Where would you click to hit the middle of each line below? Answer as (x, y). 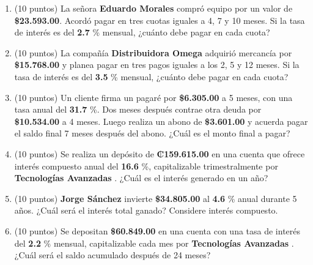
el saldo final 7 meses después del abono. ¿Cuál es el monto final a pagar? (152, 133)
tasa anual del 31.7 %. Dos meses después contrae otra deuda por (138, 109)
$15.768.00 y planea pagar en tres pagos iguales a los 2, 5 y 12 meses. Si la (157, 65)
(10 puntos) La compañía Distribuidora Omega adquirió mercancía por (153, 52)
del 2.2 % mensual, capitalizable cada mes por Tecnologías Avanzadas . (154, 243)
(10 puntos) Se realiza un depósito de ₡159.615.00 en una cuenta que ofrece (160, 153)
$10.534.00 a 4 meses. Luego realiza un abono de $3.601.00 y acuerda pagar (161, 121)
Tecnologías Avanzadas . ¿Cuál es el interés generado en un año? (141, 178)
